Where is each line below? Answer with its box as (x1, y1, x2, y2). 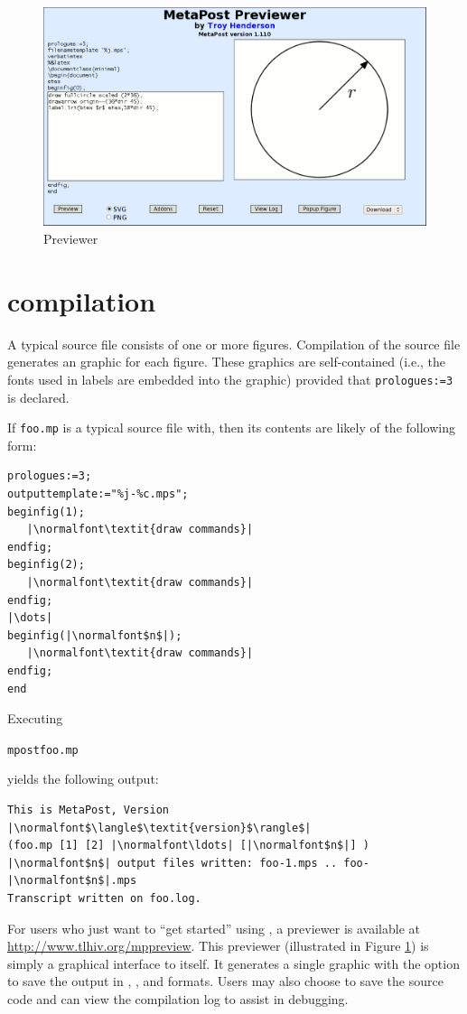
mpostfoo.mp (7, 743, 79, 757)
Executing (7, 709, 63, 728)
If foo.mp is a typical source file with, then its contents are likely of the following (7, 418, 455, 437)
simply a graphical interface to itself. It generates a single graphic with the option (7, 954, 460, 972)
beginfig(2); (7, 558, 85, 572)
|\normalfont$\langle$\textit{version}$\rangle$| (7, 821, 312, 834)
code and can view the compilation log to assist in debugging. (7, 989, 349, 1008)
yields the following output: (7, 769, 159, 788)
